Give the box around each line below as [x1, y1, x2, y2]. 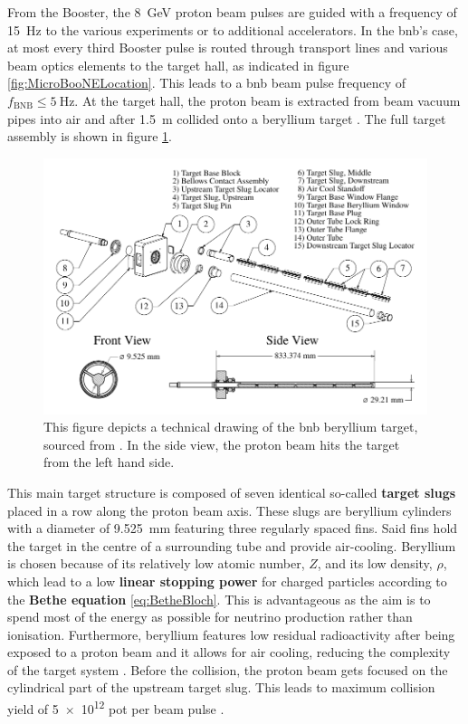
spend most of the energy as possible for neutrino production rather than [7, 607, 413, 626]
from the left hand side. [43, 452, 175, 472]
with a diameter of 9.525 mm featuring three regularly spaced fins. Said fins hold [7, 519, 458, 538]
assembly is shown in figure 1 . [7, 127, 172, 146]
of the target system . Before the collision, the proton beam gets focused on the [7, 660, 448, 679]
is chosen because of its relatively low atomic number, [7, 554, 305, 573]
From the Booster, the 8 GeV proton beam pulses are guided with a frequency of [7, 3, 457, 21]
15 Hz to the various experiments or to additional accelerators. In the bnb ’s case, [7, 20, 458, 39]
